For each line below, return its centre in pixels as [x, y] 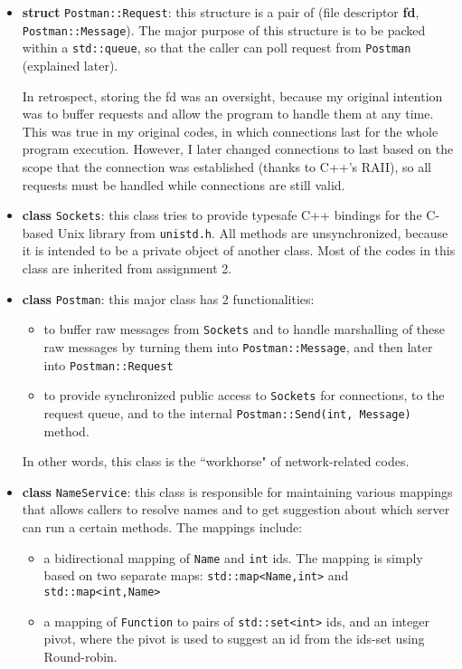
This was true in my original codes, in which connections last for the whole [230, 131]
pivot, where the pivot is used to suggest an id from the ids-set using [234, 639]
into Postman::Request [108, 364]
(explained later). [70, 65]
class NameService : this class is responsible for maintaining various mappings [237, 491]
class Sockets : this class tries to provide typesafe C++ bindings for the [222, 215]
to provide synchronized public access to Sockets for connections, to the [244, 395]
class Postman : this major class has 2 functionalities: [168, 298]
